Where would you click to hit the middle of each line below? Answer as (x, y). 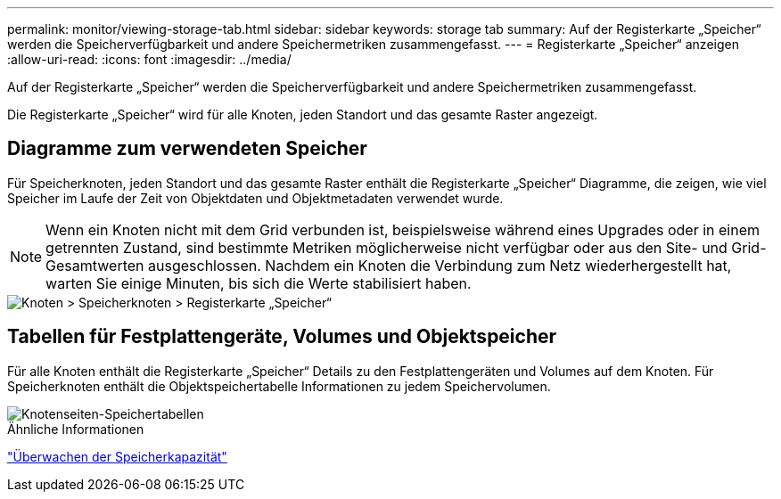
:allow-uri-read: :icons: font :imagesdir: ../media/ (149, 59)
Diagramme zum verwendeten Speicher (187, 149)
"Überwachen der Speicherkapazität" (117, 456)
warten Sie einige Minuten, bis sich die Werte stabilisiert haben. (259, 283)
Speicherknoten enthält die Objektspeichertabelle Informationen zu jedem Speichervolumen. (279, 386)
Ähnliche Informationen (76, 429)
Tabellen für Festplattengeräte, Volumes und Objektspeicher (282, 337)
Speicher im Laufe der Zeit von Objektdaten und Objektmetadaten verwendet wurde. (255, 198)
